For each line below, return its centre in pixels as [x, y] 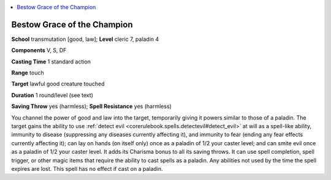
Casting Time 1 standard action [51, 62]
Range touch [28, 73]
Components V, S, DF [39, 50]
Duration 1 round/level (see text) [52, 95]
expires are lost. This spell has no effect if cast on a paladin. [87, 168]
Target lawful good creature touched [58, 84]
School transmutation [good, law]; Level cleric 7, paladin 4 [85, 39]
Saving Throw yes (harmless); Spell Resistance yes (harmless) [91, 106]
